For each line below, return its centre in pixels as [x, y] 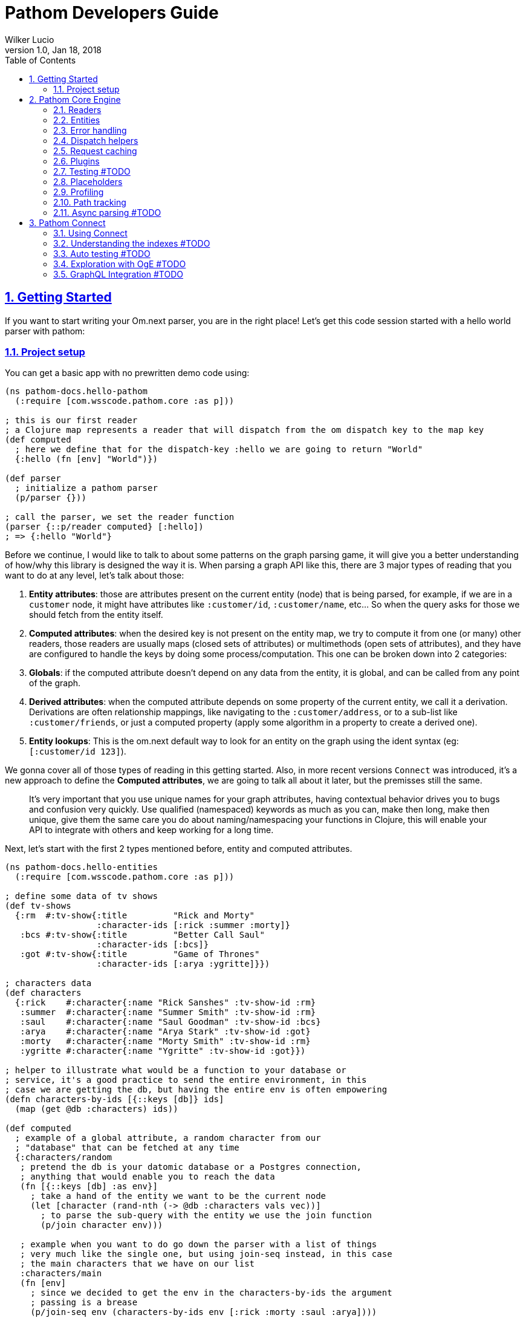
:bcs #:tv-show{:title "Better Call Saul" [142, 935]
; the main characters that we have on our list [138, 1264]
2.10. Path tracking [90, 202]
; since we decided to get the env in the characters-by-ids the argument [211, 1293]
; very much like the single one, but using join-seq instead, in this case [206, 1254]
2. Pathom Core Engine [75, 99]
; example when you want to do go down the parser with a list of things [199, 1245]
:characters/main [61, 1274]
